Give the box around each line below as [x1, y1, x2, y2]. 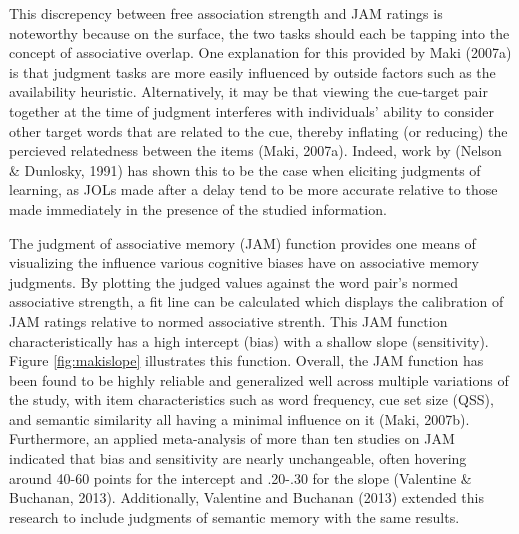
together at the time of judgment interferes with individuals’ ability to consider [9, 100, 494, 121]
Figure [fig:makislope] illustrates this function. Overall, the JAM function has [9, 350, 484, 371]
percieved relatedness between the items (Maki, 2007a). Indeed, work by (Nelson [9, 140, 502, 161]
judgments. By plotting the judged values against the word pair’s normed [9, 271, 459, 292]
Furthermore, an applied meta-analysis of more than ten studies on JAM [9, 428, 455, 449]
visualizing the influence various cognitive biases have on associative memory [9, 252, 479, 273]
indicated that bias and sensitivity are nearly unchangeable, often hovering [9, 448, 467, 469]
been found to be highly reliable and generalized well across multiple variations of [9, 369, 509, 390]
